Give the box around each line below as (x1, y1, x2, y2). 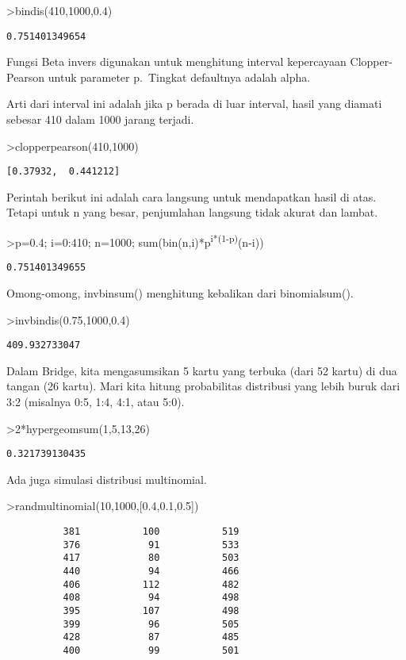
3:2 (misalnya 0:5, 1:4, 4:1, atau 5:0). (6, 393, 185, 409)
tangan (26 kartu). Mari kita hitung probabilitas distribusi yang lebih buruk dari (6, 378, 400, 394)
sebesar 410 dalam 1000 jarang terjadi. (6, 111, 194, 128)
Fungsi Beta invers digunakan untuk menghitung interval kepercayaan (6, 53, 347, 70)
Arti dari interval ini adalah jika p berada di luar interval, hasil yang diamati (6, 95, 382, 112)
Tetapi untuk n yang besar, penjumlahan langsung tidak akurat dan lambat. (6, 204, 378, 221)
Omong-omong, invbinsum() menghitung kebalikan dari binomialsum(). (6, 284, 354, 301)
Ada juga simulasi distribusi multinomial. (6, 470, 207, 487)
